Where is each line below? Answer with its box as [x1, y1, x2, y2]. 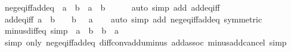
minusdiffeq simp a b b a [4, 24, 119, 37]
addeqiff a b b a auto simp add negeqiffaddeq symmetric [4, 12, 262, 25]
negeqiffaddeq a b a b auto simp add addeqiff [4, 1, 220, 13]
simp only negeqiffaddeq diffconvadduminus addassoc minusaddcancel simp [4, 35, 287, 48]
